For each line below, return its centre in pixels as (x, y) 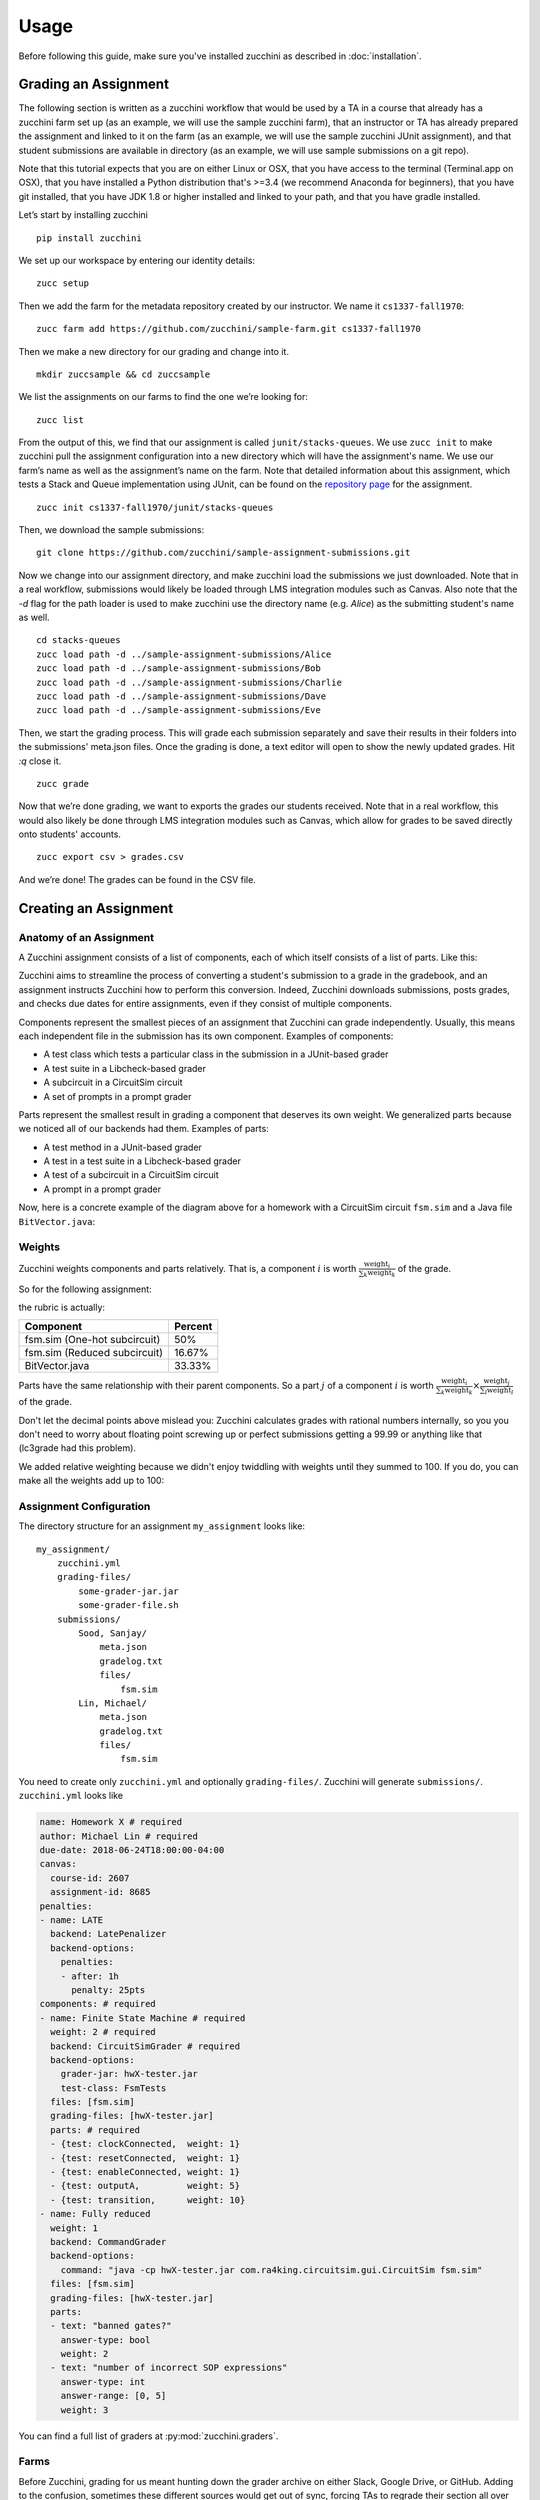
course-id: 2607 (90, 1878)
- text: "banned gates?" (111, 2326)
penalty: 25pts (108, 1989)
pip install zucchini (89, 238)
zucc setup (63, 283)
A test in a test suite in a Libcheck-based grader (142, 1161)
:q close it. (40, 761)
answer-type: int (103, 2381)
